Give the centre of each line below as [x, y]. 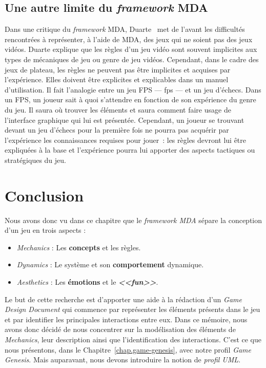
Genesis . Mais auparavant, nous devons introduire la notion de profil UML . [123, 360]
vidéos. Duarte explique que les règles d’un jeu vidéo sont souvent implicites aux [131, 49]
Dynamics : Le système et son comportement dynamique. [110, 264]
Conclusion [44, 195]
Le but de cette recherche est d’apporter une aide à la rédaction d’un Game [123, 299]
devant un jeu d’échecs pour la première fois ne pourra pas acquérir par [117, 130]
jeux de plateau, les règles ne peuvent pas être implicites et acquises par [118, 69]
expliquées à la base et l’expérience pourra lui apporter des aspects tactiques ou [130, 150]
